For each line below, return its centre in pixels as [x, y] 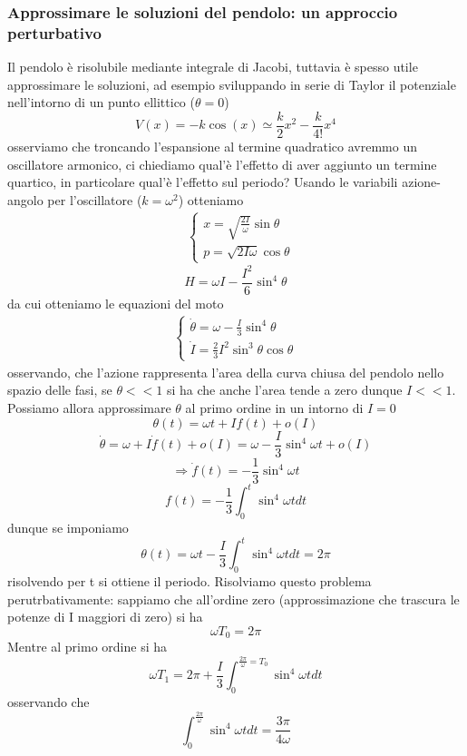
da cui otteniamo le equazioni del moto [116, 303]
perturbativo [54, 32]
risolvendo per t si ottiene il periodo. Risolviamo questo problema [190, 580]
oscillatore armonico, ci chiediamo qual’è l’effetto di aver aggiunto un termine [222, 164]
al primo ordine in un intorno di [274, 408]
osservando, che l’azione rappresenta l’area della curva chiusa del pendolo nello [226, 372]
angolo [25, 199]
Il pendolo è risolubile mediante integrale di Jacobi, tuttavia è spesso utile [213, 67]
